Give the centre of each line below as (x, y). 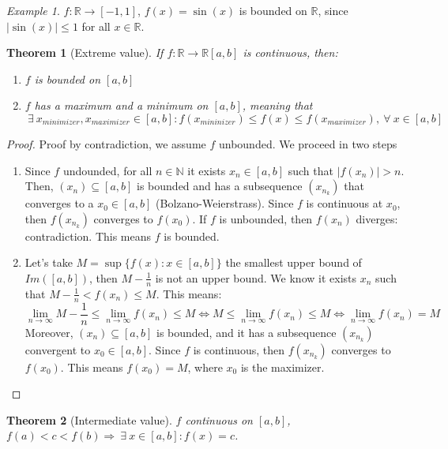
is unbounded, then (266, 218)
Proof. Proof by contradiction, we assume (106, 143)
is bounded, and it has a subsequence (247, 332)
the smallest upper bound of (294, 262)
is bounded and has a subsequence (220, 186)
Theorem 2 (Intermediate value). (89, 419)
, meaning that (277, 105)
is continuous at (344, 203)
